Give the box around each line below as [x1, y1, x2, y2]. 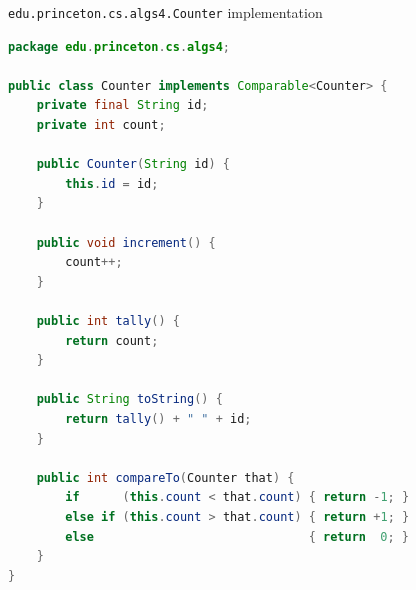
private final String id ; [36, 98, 209, 113]
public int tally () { [36, 313, 180, 328]
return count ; [65, 333, 159, 348]
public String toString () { [36, 392, 223, 407]
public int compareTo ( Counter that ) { [36, 470, 295, 485]
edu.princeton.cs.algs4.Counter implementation [8, 2, 323, 22]
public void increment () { [36, 235, 216, 250]
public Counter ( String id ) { [36, 157, 231, 172]
